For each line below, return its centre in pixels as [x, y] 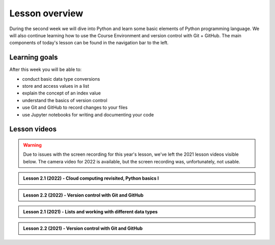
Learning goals [34, 57]
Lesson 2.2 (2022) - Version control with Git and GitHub [83, 195]
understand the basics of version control [65, 100]
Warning [32, 145]
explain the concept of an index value [62, 93]
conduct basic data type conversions [61, 79]
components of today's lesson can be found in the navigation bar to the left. [89, 43]
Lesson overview [46, 13]
